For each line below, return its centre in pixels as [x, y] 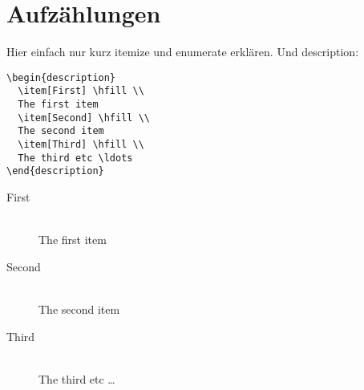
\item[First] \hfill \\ [81, 91]
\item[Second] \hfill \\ [84, 118]
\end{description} [55, 171]
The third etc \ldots [75, 158]
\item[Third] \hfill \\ [81, 144]
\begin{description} [61, 77]
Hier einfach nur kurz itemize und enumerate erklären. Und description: [183, 52]
